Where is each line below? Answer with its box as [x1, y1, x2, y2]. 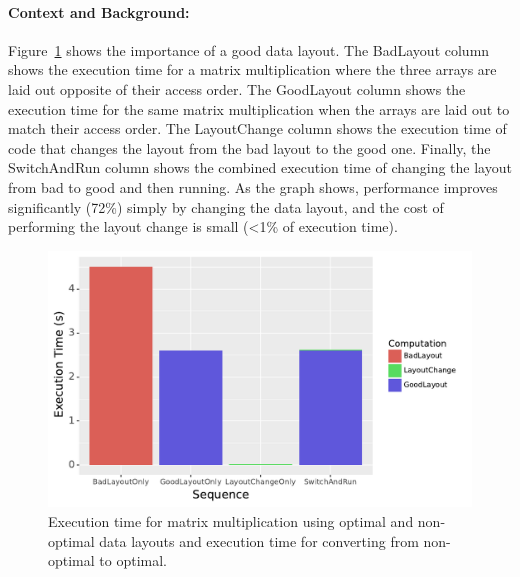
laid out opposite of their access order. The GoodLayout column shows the [8, 78, 466, 99]
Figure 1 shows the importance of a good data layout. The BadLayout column [8, 39, 490, 60]
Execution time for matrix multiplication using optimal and [48, 511, 414, 532]
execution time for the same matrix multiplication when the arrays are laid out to [8, 98, 510, 119]
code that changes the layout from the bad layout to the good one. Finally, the [8, 137, 491, 158]
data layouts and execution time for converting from [99, 530, 419, 551]
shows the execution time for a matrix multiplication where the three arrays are [8, 59, 497, 80]
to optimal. [99, 550, 168, 571]
